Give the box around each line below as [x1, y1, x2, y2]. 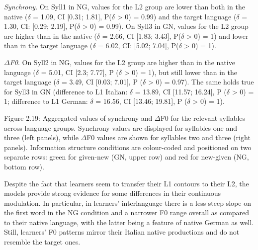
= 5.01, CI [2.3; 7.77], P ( [41, 67, 119, 77]
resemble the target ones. [4, 237, 81, 247]
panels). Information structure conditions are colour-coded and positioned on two [4, 142, 252, 152]
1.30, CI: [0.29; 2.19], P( [4, 21, 77, 31]
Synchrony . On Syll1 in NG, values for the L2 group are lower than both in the [4, 1, 245, 11]
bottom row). [4, 161, 44, 171]
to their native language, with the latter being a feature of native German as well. [4, 217, 254, 227]
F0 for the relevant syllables [160, 112, 246, 123]
